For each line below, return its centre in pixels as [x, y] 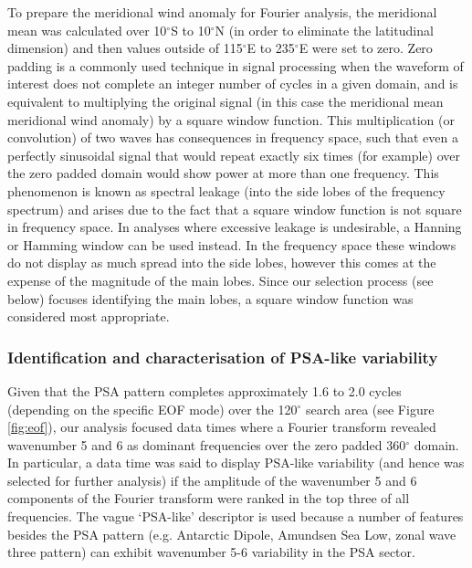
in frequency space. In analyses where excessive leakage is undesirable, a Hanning [235, 227]
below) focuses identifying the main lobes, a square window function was [210, 298]
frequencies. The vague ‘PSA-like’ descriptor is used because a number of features [236, 516]
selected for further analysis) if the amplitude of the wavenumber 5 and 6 [212, 480]
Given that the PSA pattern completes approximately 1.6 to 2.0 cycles [205, 390]
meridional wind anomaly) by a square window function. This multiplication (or [231, 119]
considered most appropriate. [89, 316]
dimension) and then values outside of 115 [125, 48]
